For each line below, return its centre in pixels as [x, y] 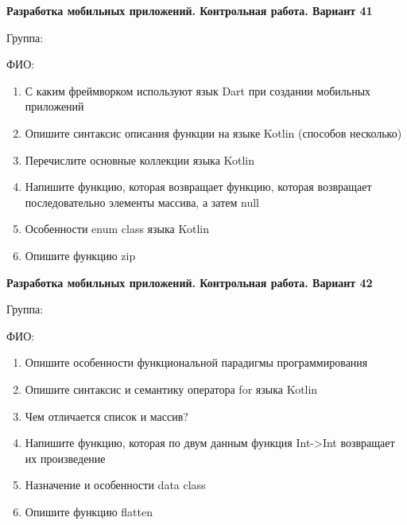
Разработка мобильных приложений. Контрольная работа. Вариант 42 [190, 282]
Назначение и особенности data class [115, 485]
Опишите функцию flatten [89, 511]
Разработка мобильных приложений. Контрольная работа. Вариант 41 [190, 10]
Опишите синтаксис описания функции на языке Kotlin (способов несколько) [213, 132]
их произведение [65, 458]
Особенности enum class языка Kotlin [117, 229]
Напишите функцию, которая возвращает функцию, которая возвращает [198, 187]
